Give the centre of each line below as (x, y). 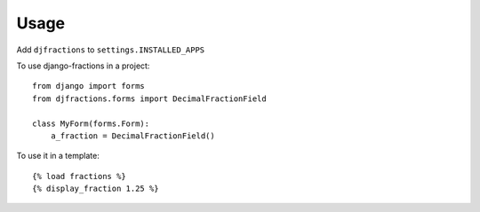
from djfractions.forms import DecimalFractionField (149, 98)
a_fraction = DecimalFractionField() (132, 136)
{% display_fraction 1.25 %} (96, 189)
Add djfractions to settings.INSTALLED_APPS (111, 50)
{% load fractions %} (79, 176)
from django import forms (89, 86)
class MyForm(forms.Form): (91, 123)
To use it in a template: (58, 156)
